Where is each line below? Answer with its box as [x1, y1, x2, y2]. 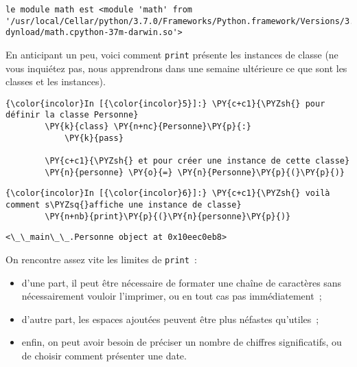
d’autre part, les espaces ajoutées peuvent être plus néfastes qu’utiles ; [21, 311, 319, 326]
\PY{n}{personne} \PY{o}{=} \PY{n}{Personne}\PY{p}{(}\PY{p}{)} [45, 167, 345, 177]
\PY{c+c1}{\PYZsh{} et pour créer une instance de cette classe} [45, 156, 350, 166]
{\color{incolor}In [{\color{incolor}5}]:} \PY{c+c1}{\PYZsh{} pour [5, 98, 325, 109]
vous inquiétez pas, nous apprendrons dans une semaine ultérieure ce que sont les [5, 60, 347, 75]
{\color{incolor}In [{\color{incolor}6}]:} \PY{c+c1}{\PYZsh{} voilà [5, 188, 330, 199]
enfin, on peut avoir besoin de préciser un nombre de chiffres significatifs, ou [21, 335, 342, 349]
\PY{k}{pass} [64, 133, 124, 143]
